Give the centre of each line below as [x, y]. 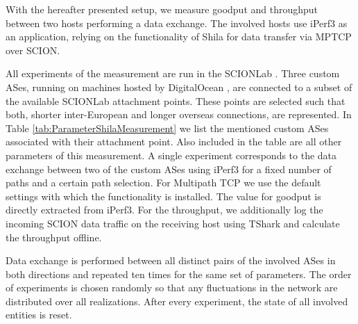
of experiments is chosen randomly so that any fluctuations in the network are [172, 287]
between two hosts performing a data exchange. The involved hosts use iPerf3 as [177, 23]
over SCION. [33, 50]
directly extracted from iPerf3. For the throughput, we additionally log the [164, 210]
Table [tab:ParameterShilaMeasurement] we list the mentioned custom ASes [167, 128]
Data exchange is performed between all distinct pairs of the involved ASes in [171, 260]
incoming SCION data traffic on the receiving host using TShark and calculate [173, 223]
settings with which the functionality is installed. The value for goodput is [163, 196]
